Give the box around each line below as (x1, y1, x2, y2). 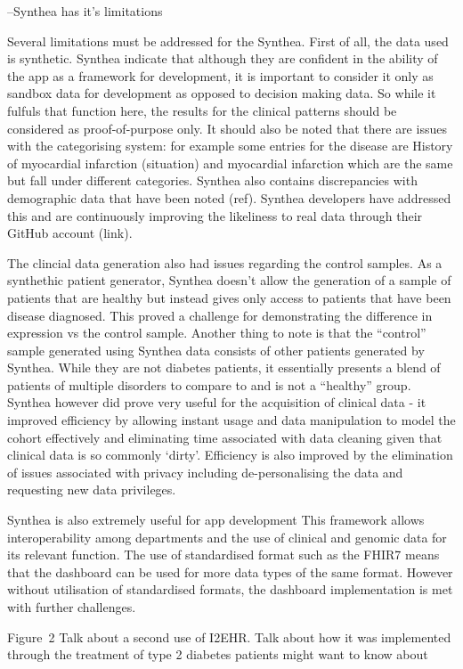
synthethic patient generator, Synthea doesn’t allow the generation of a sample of (7, 271, 451, 290)
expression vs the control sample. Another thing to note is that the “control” (7, 323, 426, 342)
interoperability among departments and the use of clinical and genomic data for (7, 527, 447, 546)
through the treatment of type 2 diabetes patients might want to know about (7, 645, 428, 664)
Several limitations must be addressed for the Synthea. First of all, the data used (7, 31, 449, 50)
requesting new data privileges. (7, 480, 176, 499)
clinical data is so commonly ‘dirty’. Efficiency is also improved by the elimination (7, 445, 453, 464)
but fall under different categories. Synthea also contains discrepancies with (7, 171, 418, 190)
